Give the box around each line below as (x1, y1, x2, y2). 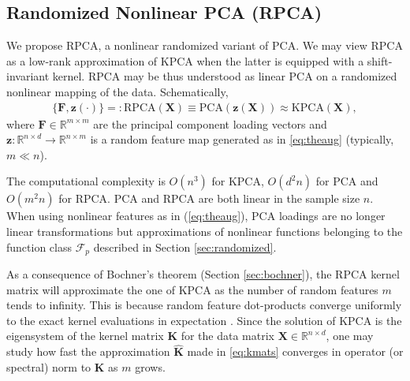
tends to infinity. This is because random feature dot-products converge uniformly (6, 297, 402, 313)
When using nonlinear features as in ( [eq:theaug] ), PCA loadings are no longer (6, 207, 386, 224)
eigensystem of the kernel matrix (6, 327, 164, 344)
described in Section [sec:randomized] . (93, 238, 277, 255)
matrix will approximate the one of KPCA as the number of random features (6, 281, 378, 297)
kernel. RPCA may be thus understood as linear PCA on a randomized (52, 68, 397, 84)
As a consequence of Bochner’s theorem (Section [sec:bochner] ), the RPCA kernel (6, 266, 400, 282)
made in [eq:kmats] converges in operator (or (187, 343, 404, 360)
